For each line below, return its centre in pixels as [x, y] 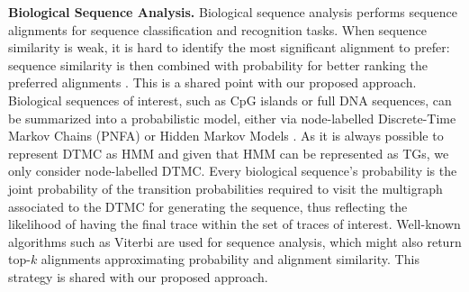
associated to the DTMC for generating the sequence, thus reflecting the [208, 206]
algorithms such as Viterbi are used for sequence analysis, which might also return [235, 241]
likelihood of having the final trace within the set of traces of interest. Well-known [234, 224]
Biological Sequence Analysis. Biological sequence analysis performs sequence [233, 12]
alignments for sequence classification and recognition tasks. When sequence [217, 29]
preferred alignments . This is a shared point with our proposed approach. [212, 82]
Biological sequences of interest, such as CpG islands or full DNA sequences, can [230, 100]
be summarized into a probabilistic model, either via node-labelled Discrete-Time [232, 118]
